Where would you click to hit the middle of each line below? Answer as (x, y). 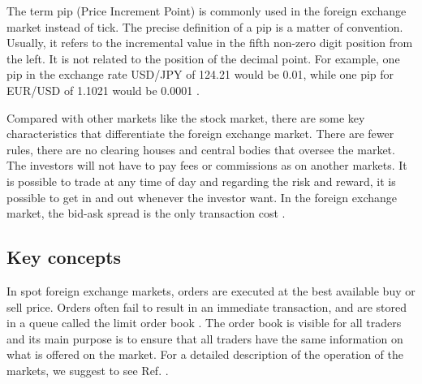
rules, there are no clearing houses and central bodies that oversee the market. (201, 149)
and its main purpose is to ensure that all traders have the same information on (205, 338)
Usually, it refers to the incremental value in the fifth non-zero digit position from (210, 43)
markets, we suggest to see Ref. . (88, 370)
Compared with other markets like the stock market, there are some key (186, 117)
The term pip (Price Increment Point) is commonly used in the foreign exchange (207, 11)
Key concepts (64, 257)
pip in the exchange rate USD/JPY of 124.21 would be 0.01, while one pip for (200, 74)
